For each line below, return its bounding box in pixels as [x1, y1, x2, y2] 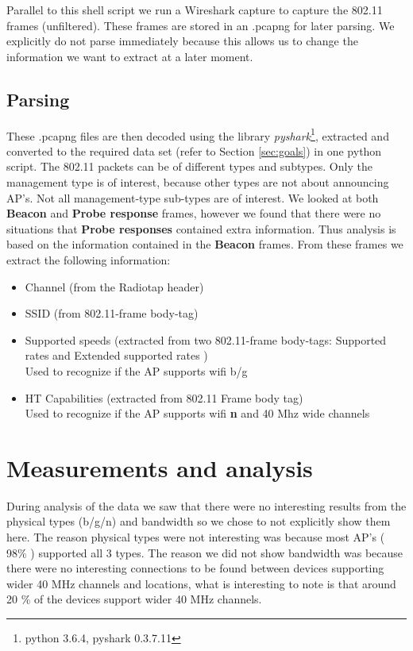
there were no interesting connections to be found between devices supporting [6, 560, 384, 576]
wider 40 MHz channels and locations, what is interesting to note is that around [6, 575, 396, 591]
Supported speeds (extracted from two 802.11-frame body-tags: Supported [25, 331, 387, 348]
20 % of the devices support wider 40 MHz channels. [6, 591, 262, 607]
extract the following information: [6, 251, 171, 268]
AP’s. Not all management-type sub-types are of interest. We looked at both [6, 189, 379, 206]
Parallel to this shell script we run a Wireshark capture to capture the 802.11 [6, 2, 383, 17]
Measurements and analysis [6, 451, 313, 483]
